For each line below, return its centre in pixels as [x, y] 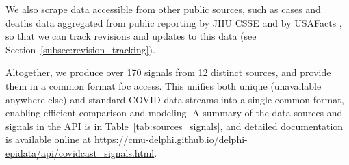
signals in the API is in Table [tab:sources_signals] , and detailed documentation [174, 126]
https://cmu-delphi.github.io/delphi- [171, 139]
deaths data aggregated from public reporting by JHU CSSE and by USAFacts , [174, 22]
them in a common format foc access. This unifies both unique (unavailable [164, 85]
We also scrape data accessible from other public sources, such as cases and [163, 9]
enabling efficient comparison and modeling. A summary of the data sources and [174, 113]
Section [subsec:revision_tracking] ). [80, 49]
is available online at [49, 139]
